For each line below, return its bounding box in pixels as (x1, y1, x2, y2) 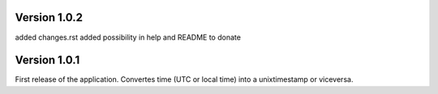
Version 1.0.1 (15, 53, 80, 67)
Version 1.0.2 (15, 11, 84, 24)
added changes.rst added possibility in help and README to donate (15, 32, 241, 42)
